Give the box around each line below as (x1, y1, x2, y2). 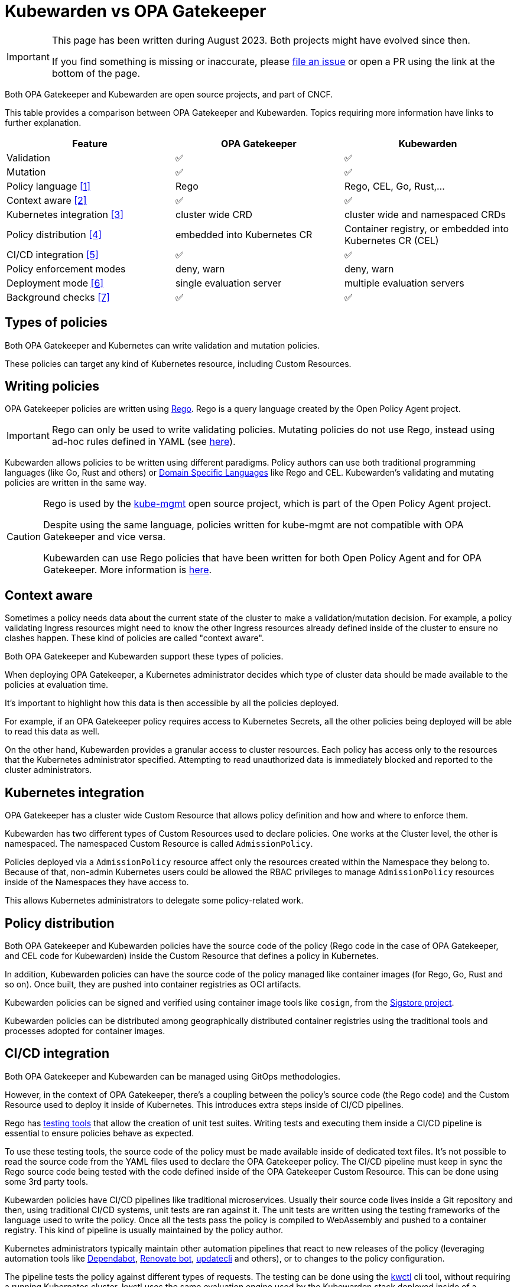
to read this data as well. (5, 726, 100, 737)
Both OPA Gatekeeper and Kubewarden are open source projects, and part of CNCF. (5, 89, 333, 99)
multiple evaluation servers (344, 277, 464, 289)
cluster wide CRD (175, 208, 252, 220)
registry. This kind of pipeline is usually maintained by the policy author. (5, 1224, 284, 1235)
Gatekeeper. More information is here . (43, 564, 212, 576)
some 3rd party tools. (5, 1176, 89, 1187)
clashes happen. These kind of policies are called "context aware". (5, 633, 264, 643)
